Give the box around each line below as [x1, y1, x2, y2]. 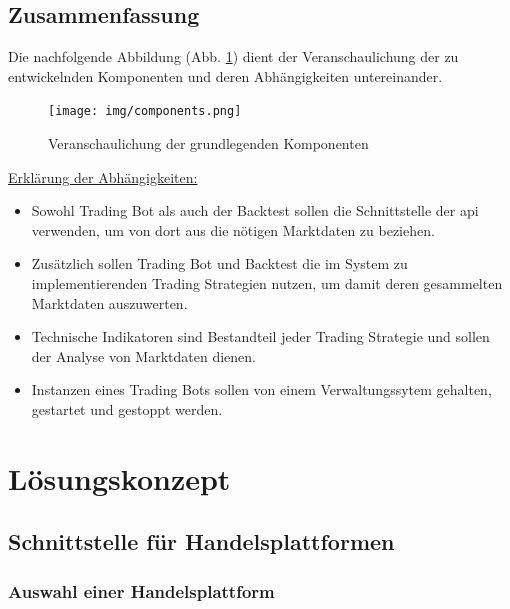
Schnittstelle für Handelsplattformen [8, 526, 395, 557]
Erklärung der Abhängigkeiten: [8, 166, 198, 187]
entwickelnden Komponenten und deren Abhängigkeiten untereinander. [8, 65, 443, 86]
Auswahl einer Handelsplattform [8, 578, 275, 603]
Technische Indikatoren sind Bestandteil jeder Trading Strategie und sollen [31, 326, 490, 347]
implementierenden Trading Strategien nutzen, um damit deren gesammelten [31, 273, 503, 294]
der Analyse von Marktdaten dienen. [31, 345, 256, 366]
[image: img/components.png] [48, 104, 242, 119]
